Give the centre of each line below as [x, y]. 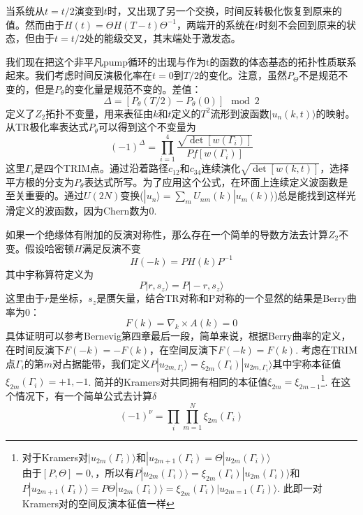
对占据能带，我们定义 [102, 363]
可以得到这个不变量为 [147, 127]
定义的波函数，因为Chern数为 [82, 211]
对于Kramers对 [55, 457]
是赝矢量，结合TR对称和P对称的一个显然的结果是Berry [222, 298]
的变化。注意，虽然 [243, 75]
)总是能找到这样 [310, 195]
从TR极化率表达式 [47, 127]
